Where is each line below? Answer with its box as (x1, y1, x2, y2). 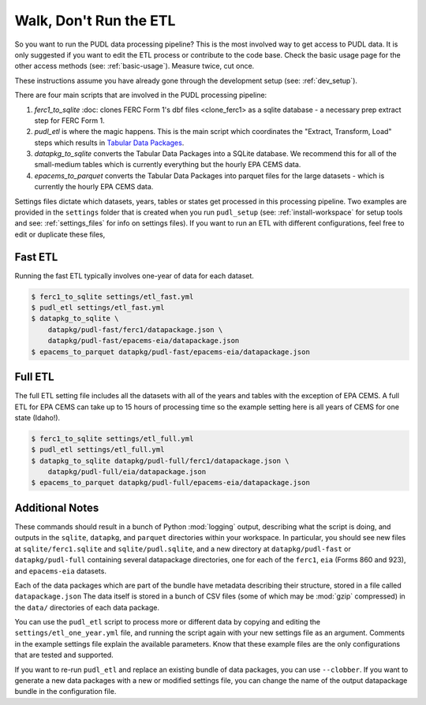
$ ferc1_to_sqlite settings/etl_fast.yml (31, 292, 194, 301)
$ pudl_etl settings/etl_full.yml (31, 446, 165, 454)
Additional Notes (14, 501, 99, 514)
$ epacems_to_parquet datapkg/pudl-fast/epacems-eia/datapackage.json (31, 347, 311, 356)
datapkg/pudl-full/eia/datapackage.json (47, 468, 207, 476)
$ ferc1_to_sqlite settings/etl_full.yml (31, 434, 194, 443)
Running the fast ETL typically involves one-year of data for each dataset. (14, 270, 254, 280)
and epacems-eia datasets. (14, 566, 106, 576)
